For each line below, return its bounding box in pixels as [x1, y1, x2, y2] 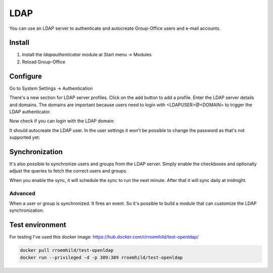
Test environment [9, 220, 67, 230]
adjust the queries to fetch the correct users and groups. [9, 168, 127, 174]
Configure [9, 72, 42, 80]
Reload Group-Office [22, 59, 66, 65]
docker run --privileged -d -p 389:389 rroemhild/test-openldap [20, 254, 183, 260]
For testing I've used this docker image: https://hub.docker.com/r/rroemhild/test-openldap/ [9, 234, 199, 240]
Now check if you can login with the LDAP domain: [9, 118, 115, 124]
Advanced [9, 190, 35, 197]
